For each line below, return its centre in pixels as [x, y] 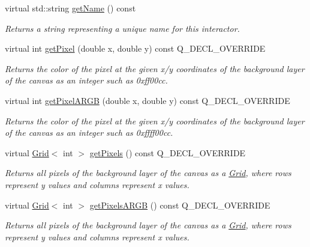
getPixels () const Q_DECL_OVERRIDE [168, 152]
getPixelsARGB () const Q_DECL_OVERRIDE [180, 205]
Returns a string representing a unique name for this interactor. [122, 28]
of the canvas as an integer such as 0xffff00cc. [89, 133]
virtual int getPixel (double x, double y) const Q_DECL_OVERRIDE [135, 48]
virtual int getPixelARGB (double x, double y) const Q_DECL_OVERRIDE [148, 100]
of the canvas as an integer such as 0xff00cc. [86, 80]
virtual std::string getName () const [70, 8]
